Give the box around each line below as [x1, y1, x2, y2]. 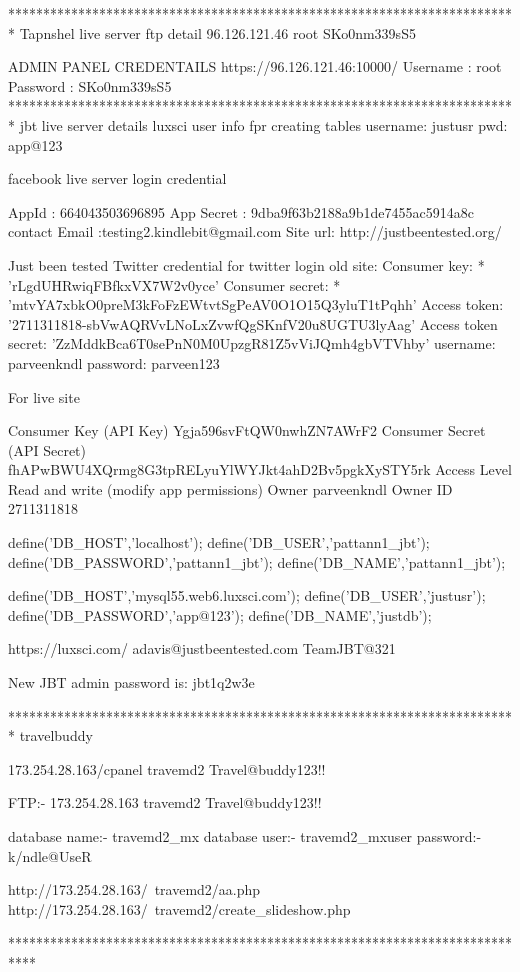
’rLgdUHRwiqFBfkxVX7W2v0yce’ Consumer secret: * [8, 274, 341, 295]
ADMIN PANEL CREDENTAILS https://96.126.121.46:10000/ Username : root [8, 56, 502, 77]
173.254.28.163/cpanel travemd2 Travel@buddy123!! [8, 758, 326, 779]
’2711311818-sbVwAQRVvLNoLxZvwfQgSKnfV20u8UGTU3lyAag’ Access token [8, 313, 498, 334]
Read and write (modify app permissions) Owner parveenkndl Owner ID [8, 478, 453, 499]
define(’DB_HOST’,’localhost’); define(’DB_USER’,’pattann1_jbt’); [8, 532, 430, 553]
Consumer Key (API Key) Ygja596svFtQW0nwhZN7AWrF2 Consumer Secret [8, 420, 486, 441]
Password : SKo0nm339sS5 [8, 75, 172, 96]
